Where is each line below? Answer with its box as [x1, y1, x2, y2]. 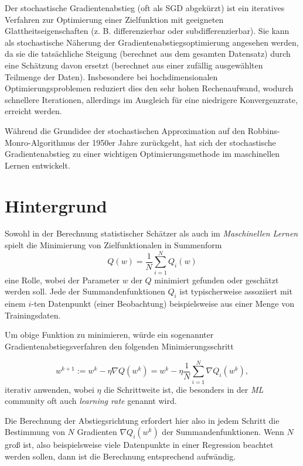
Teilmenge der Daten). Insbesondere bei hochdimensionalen [5, 70, 218, 83]
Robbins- [247, 124, 280, 136]
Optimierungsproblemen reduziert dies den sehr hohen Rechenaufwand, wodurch [5, 82, 294, 94]
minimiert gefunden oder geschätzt [154, 273, 279, 286]
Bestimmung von [5, 426, 65, 438]
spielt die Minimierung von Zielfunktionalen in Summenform [5, 239, 222, 251]
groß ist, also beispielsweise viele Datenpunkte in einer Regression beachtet [5, 438, 274, 451]
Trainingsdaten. [5, 309, 61, 321]
